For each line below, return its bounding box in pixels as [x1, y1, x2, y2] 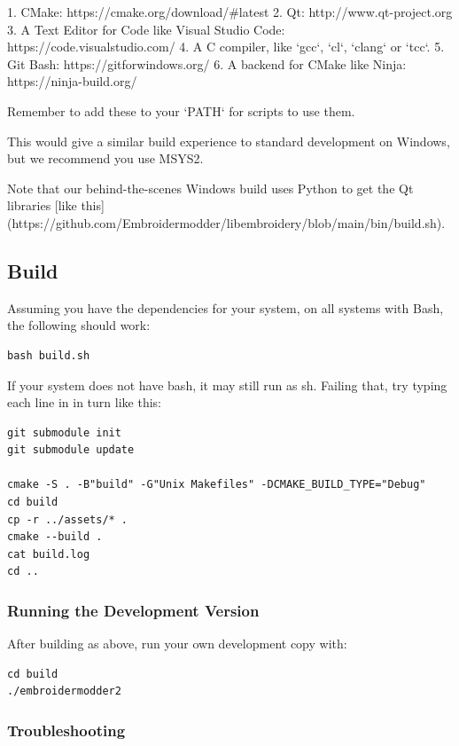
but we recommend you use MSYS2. [7, 149, 204, 168]
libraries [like [7, 196, 77, 215]
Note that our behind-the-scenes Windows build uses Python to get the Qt [7, 178, 414, 197]
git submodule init [7, 426, 121, 439]
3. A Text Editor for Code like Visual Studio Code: [7, 20, 285, 38]
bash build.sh [7, 349, 90, 362]
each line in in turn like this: [7, 393, 161, 412]
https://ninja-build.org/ [7, 72, 137, 90]
